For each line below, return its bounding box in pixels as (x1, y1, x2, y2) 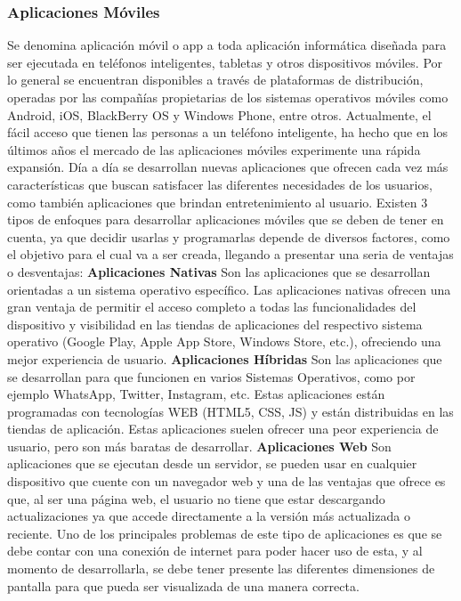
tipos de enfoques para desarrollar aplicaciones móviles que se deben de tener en (7, 210, 444, 229)
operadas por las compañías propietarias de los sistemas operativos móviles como (7, 88, 449, 106)
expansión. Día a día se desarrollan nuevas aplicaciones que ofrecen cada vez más (7, 158, 449, 176)
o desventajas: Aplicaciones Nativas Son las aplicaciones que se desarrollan (7, 262, 431, 280)
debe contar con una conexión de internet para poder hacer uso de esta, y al (7, 541, 423, 560)
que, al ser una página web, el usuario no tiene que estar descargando (7, 489, 385, 508)
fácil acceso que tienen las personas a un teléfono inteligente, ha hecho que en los (7, 123, 449, 142)
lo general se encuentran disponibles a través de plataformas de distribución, (7, 70, 424, 89)
